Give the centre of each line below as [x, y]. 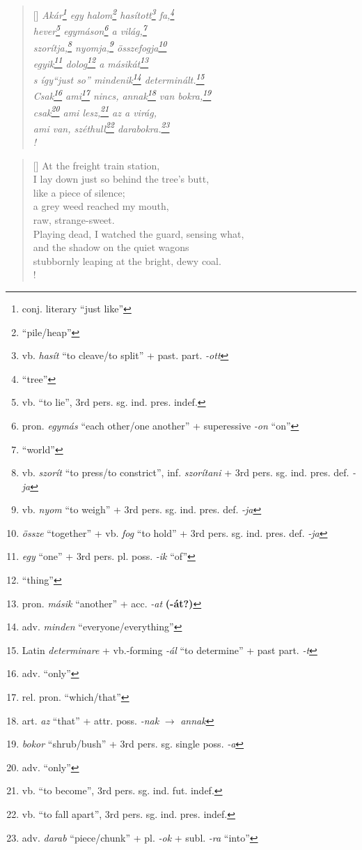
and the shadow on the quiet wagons [111, 247]
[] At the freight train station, [96, 165]
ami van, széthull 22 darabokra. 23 [101, 127]
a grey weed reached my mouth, [101, 206]
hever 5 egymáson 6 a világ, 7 [90, 30]
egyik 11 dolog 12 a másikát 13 [91, 62]
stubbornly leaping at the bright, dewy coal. [127, 260]
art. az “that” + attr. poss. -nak [90, 720]
